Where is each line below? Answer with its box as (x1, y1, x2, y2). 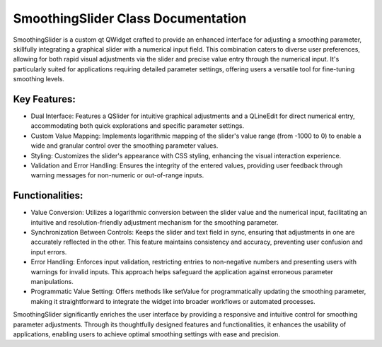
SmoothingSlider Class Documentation (13, 11, 247, 26)
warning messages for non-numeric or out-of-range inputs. (30, 171, 204, 180)
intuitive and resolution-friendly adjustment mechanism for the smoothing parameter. (30, 218, 279, 226)
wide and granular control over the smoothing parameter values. (30, 141, 219, 150)
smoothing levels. (13, 75, 65, 83)
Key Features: (13, 93, 76, 105)
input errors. (30, 247, 67, 256)
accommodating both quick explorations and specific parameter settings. (30, 122, 244, 130)
